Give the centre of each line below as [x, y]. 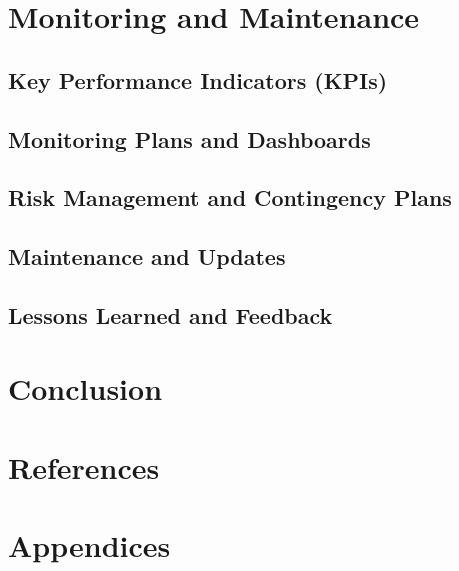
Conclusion [85, 388]
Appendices [89, 545]
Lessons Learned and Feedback [170, 314]
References [84, 466]
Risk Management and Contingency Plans [230, 197]
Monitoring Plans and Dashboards [189, 138]
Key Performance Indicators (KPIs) [198, 79]
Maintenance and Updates [147, 256]
